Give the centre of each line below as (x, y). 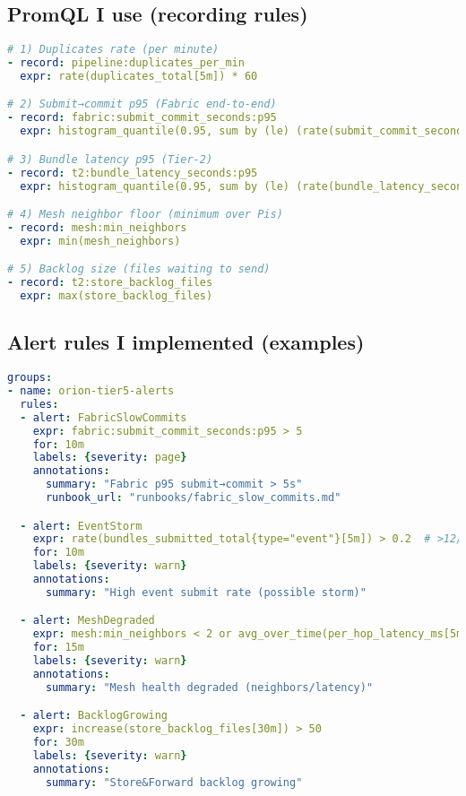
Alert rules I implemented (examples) (186, 342)
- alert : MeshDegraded (87, 621)
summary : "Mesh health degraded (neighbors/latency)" (209, 687)
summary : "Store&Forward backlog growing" (174, 782)
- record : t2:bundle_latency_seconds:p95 (133, 173)
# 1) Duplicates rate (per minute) (113, 50)
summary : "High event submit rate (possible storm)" (206, 592)
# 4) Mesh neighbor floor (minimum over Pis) (145, 215)
